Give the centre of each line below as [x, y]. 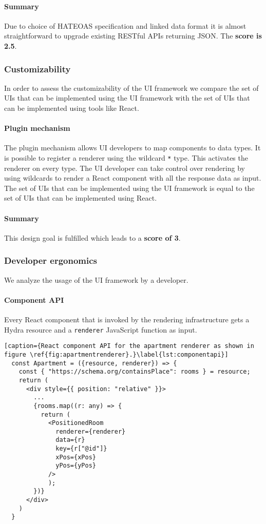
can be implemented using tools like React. [72, 108]
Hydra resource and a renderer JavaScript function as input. [101, 329]
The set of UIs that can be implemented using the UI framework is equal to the [129, 188]
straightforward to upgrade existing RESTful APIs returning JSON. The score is [133, 36]
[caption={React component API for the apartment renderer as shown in [129, 346]
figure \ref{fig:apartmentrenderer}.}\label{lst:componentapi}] [116, 354]
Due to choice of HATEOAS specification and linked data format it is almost [125, 25]
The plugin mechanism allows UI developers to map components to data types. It [132, 148]
